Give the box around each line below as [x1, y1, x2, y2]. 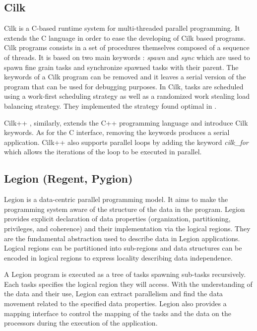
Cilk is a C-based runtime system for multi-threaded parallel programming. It [4, 23, 240, 33]
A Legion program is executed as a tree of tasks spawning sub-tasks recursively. [4, 269, 246, 279]
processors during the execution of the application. [4, 318, 158, 328]
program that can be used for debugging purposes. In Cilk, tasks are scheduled [4, 81, 244, 91]
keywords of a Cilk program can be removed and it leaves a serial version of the [4, 71, 246, 82]
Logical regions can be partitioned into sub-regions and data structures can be [4, 243, 242, 253]
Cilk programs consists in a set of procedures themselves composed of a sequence [4, 42, 250, 53]
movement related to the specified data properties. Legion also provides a [4, 298, 227, 309]
